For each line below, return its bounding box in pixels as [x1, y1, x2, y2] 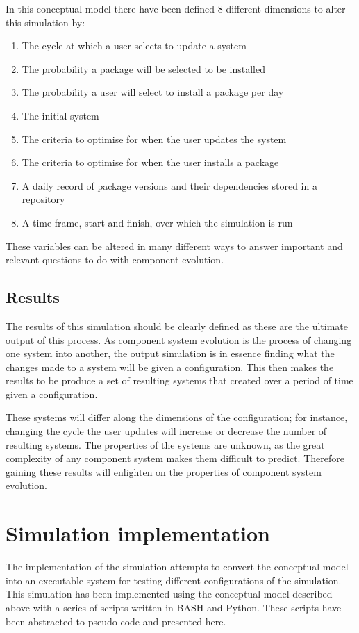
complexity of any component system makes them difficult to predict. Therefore [6, 451, 344, 466]
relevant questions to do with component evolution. [6, 252, 224, 267]
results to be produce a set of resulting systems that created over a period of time [6, 373, 353, 388]
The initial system [22, 108, 99, 122]
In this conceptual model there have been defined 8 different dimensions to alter [6, 1, 346, 15]
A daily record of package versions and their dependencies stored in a [22, 178, 317, 192]
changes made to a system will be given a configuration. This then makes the [6, 359, 334, 374]
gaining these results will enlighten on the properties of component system [6, 464, 322, 479]
